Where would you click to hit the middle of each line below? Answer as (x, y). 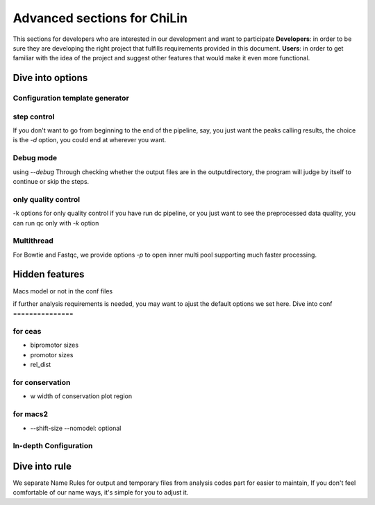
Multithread (33, 241)
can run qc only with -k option (56, 223)
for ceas (27, 332)
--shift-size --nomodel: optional (76, 428)
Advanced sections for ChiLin (100, 18)
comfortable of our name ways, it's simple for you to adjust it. (101, 493)
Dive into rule (42, 466)
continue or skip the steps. (51, 181)
